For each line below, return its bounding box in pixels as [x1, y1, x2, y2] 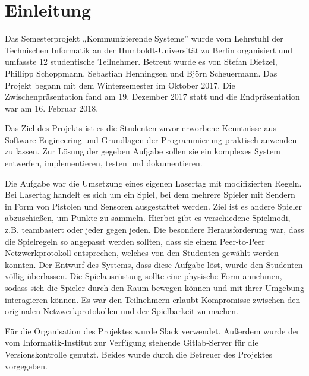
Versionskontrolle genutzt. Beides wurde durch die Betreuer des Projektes [5, 347, 273, 360]
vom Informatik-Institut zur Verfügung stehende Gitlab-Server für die [5, 336, 258, 349]
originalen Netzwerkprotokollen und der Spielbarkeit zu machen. [5, 305, 239, 317]
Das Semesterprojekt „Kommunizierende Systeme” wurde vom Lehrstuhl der [5, 32, 283, 45]
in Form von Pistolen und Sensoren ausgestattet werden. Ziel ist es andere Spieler [5, 200, 302, 212]
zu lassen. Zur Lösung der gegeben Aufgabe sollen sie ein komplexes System [5, 145, 280, 157]
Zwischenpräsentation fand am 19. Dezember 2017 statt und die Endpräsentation [5, 90, 300, 103]
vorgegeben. [5, 359, 48, 372]
